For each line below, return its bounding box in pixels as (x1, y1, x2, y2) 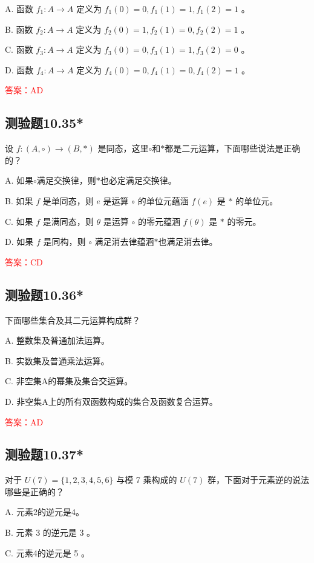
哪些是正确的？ (5, 485, 64, 498)
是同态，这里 (97, 142, 149, 155)
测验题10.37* (5, 445, 84, 464)
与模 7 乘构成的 (116, 473, 177, 486)
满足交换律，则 (36, 174, 96, 187)
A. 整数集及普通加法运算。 (5, 334, 110, 347)
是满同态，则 (42, 215, 94, 227)
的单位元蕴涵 (137, 194, 189, 207)
